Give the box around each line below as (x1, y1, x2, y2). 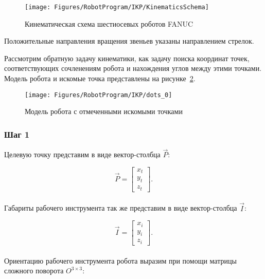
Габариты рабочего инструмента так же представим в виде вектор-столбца (4, 202, 237, 213)
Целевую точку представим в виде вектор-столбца (4, 149, 161, 160)
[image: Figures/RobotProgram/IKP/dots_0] (25, 91, 172, 99)
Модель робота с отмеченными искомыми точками (25, 106, 183, 117)
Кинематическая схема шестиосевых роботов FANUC (25, 18, 193, 29)
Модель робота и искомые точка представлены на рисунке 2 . (4, 73, 196, 84)
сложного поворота (4, 265, 64, 276)
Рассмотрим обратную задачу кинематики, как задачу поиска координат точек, (4, 52, 250, 63)
